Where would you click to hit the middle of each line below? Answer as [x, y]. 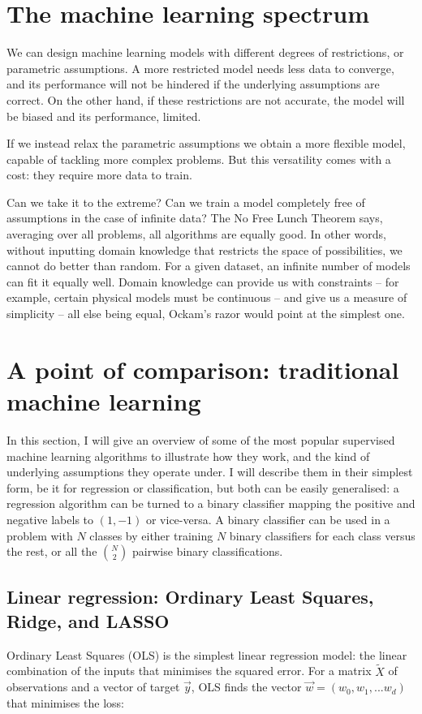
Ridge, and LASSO [88, 620]
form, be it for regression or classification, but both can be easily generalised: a [203, 487]
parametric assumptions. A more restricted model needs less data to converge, [200, 68]
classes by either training [151, 535]
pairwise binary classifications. [208, 551]
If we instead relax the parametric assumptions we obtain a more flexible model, [206, 143]
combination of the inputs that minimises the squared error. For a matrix [189, 671]
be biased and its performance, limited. [104, 116]
